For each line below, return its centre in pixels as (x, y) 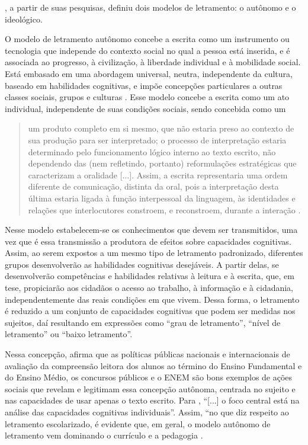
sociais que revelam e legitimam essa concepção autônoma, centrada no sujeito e (150, 388)
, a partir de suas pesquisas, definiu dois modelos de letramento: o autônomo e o (150, 7)
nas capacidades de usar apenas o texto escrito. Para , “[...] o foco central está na (152, 400)
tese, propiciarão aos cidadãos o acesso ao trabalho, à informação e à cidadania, (149, 288)
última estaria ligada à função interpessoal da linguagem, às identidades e (162, 198)
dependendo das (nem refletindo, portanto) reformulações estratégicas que (162, 163)
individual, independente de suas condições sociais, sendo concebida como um (145, 108)
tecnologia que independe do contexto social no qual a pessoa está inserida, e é (147, 50)
